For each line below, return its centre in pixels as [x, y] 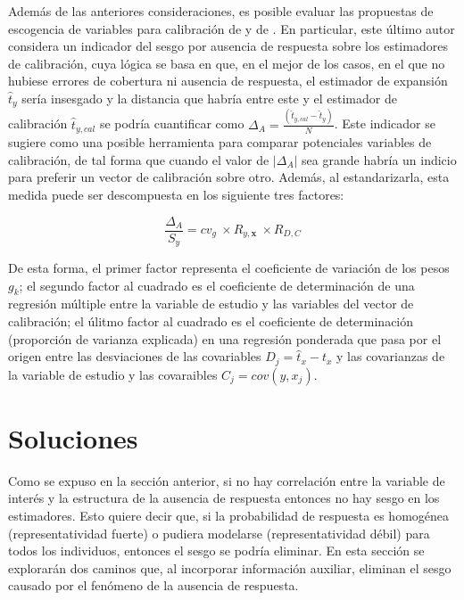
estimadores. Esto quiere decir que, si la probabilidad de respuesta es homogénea [229, 516]
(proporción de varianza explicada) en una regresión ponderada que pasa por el [225, 338]
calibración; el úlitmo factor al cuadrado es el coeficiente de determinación [211, 321]
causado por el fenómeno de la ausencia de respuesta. [153, 585]
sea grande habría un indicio [379, 159]
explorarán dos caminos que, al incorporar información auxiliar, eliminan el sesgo [230, 567]
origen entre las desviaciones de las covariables [135, 356]
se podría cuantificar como [172, 123]
